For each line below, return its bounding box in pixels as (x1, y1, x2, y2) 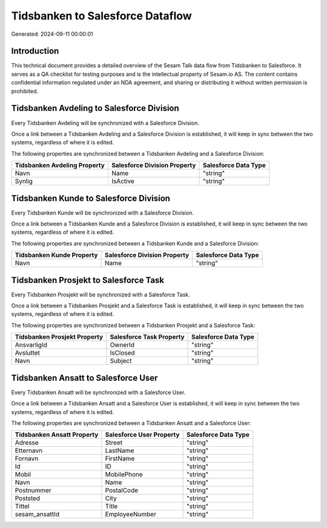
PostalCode (105, 486, 139, 495)
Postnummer (15, 486, 51, 495)
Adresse (15, 438, 39, 447)
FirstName (105, 455, 135, 463)
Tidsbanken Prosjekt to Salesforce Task (11, 275, 165, 285)
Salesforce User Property (105, 430, 180, 439)
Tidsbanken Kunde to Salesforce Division (11, 193, 171, 203)
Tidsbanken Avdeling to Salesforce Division (11, 103, 180, 113)
